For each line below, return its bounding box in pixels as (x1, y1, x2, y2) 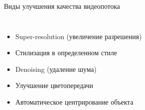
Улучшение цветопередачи (15, 80, 93, 90)
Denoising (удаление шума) (15, 64, 97, 74)
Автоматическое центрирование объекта (15, 96, 133, 107)
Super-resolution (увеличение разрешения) (15, 31, 142, 41)
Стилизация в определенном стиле (15, 47, 117, 58)
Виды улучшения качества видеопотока (4, 1, 120, 11)
